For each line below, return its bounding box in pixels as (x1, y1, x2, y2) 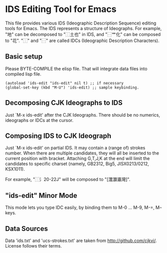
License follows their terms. (5, 243, 62, 248)
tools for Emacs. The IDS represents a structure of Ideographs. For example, (5, 25, 162, 31)
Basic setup (5, 52, 43, 61)
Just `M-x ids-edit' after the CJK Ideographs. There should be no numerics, (5, 111, 161, 118)
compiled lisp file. (5, 71, 41, 77)
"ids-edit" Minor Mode (5, 191, 77, 199)
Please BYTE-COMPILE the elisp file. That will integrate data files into (5, 65, 148, 71)
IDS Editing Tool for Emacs (5, 3, 117, 15)
